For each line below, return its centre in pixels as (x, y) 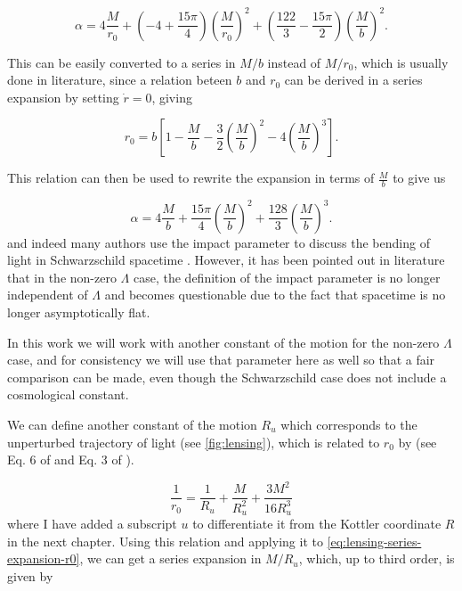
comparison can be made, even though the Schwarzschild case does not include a (227, 377)
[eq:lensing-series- (374, 541)
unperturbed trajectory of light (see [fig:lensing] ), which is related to (194, 442)
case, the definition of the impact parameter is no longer (287, 277)
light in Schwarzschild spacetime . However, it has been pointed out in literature (226, 260)
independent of (48, 295)
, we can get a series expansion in (170, 558)
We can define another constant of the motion (132, 424)
